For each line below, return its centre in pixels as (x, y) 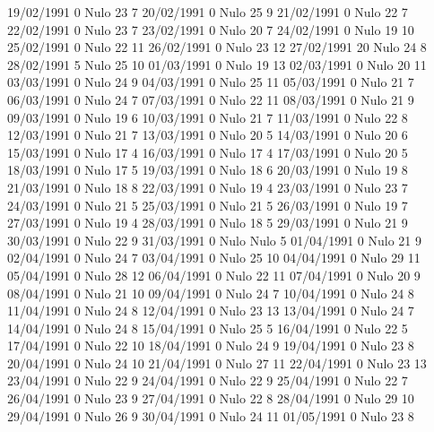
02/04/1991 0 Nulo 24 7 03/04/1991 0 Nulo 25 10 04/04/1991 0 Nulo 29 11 (214, 258)
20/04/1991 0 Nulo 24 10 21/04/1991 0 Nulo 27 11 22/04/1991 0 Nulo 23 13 (217, 363)
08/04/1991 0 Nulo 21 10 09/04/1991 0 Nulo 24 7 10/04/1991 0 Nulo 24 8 (211, 293)
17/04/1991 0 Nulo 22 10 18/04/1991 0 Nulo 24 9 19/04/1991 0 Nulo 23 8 (211, 346)
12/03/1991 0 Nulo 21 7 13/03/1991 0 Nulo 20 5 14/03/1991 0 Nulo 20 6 (208, 135)
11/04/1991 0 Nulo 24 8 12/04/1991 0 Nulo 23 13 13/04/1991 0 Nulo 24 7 (211, 311)
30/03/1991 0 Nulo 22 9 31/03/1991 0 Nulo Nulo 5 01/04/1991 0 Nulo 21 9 (214, 240)
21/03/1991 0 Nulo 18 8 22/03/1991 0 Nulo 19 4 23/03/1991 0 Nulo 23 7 (208, 187)
